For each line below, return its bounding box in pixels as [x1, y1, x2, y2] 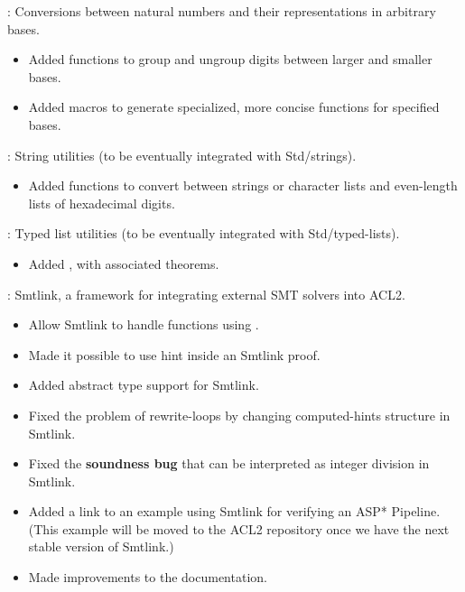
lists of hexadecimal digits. [28, 193, 175, 212]
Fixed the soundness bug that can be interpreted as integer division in [28, 454, 430, 473]
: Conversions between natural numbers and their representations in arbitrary [7, 2, 436, 20]
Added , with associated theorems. [28, 254, 219, 273]
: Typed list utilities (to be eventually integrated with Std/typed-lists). [7, 224, 400, 243]
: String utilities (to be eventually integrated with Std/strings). [7, 145, 357, 164]
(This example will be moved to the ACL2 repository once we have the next [28, 519, 450, 538]
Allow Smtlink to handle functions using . [28, 315, 259, 334]
